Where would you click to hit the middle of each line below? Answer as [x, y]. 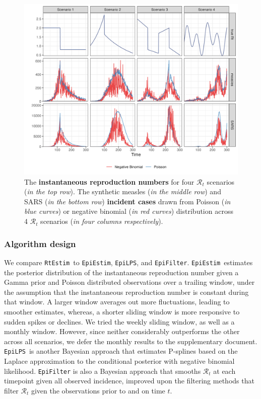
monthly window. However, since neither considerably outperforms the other [122, 331]
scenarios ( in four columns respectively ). [102, 221]
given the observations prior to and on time [98, 390]
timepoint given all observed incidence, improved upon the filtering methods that [129, 381]
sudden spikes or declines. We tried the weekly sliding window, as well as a [119, 321]
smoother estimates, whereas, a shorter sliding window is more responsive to [122, 311]
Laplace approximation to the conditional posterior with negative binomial [119, 361]
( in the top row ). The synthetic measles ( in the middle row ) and [123, 191]
